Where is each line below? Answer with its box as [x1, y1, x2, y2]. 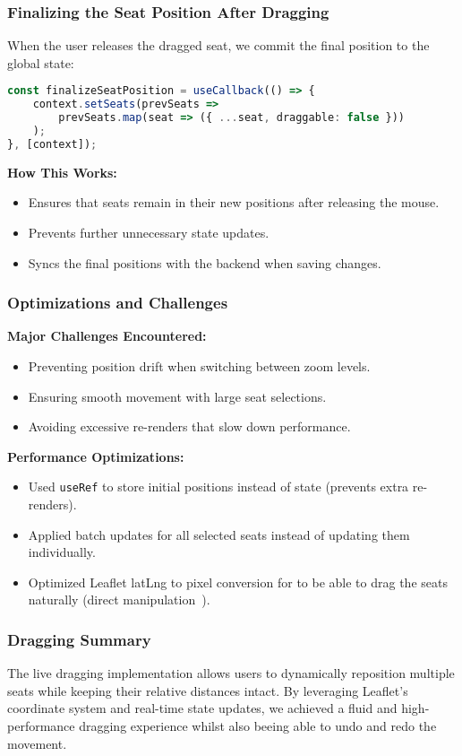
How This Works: [7, 162, 117, 181]
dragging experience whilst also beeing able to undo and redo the [79, 716, 437, 734]
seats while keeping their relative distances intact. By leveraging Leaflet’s [7, 681, 408, 700]
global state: [7, 53, 74, 72]
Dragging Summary [7, 628, 151, 650]
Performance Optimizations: [7, 447, 184, 465]
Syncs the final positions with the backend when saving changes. [28, 253, 381, 272]
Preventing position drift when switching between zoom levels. [28, 356, 371, 375]
